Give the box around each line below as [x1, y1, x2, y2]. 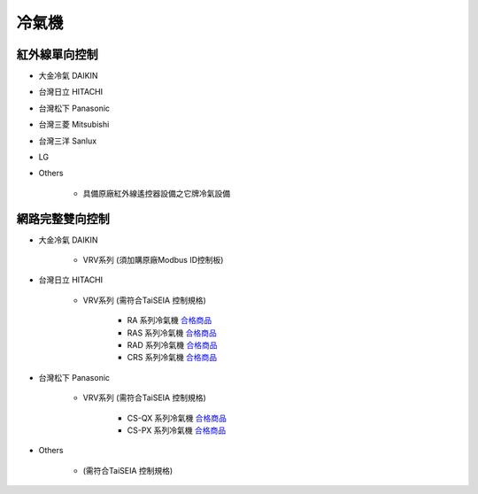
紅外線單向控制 [16, 47, 98, 62]
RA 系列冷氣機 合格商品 [127, 315, 212, 326]
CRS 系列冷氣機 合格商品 [127, 352, 218, 363]
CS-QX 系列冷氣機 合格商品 [127, 413, 227, 423]
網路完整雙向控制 [16, 211, 110, 226]
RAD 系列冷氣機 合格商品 [127, 340, 218, 351]
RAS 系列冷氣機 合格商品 [127, 328, 217, 338]
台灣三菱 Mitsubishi [38, 120, 110, 130]
